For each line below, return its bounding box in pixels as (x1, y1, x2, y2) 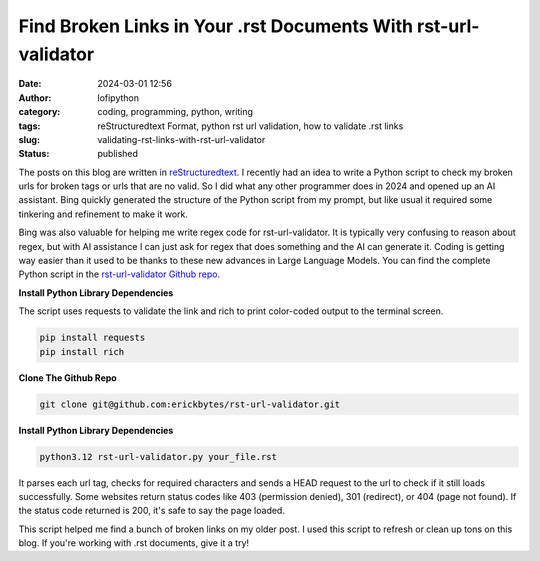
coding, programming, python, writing (97, 106, 254, 118)
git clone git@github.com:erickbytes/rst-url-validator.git (39, 398, 341, 410)
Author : (18, 91, 52, 104)
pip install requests (39, 332, 146, 344)
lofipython (97, 91, 140, 104)
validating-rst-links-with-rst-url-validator (97, 133, 266, 145)
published (97, 148, 139, 160)
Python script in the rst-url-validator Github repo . (18, 268, 220, 280)
